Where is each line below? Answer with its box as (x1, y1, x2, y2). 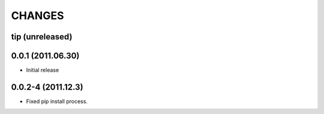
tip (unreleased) (11, 32, 73, 42)
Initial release (26, 66, 59, 74)
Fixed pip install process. (26, 97, 88, 104)
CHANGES (11, 9, 64, 22)
